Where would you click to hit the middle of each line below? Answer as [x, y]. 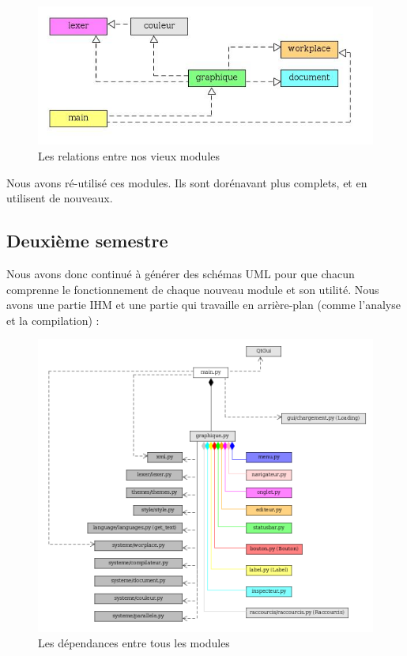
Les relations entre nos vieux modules [129, 156]
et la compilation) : [53, 320]
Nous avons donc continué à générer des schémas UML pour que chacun [181, 274]
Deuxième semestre [87, 241]
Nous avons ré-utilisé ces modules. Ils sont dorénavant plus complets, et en [187, 182]
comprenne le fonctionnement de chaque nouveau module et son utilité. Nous [193, 289]
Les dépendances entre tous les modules [134, 643]
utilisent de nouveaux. [60, 198]
